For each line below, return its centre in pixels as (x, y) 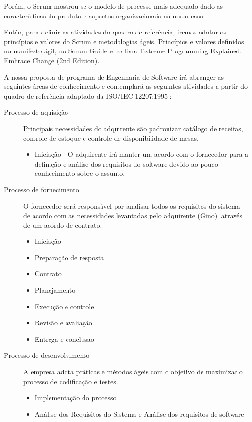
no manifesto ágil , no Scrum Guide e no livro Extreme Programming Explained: (123, 51)
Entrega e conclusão (64, 339)
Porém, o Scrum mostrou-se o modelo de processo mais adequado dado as (114, 6)
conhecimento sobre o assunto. (80, 173)
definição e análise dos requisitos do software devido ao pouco (126, 163)
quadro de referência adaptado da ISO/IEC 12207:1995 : (88, 95)
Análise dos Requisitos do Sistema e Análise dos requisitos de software (139, 414)
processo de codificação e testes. (71, 381)
